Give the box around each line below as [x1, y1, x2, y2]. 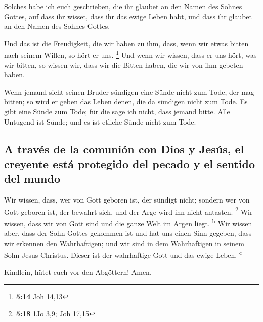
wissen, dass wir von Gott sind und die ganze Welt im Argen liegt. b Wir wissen [4, 217, 252, 228]
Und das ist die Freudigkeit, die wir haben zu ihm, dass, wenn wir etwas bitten [4, 37, 249, 48]
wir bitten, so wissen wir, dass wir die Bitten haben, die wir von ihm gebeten [4, 59, 243, 70]
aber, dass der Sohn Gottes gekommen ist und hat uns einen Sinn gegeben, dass [4, 228, 252, 238]
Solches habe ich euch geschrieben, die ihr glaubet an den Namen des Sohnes [4, 1, 242, 11]
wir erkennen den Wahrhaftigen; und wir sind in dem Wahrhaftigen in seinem [4, 237, 244, 248]
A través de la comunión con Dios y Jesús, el [4, 141, 244, 156]
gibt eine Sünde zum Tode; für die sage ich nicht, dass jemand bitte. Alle [4, 106, 230, 116]
